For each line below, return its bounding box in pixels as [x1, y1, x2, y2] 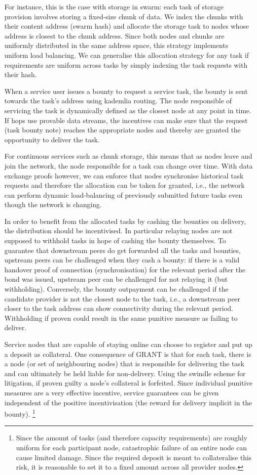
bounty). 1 [4, 407, 36, 419]
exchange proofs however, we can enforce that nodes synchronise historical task [4, 170, 244, 180]
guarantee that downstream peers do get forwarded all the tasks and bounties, [4, 245, 241, 255]
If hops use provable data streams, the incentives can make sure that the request [4, 115, 248, 125]
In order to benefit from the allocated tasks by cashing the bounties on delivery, [4, 216, 246, 226]
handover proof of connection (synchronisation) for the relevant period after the [4, 264, 246, 274]
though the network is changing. [4, 199, 102, 210]
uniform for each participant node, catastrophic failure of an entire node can [16, 442, 247, 452]
